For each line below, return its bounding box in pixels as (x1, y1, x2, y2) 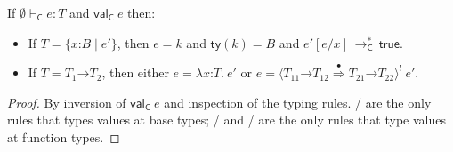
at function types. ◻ (7, 127, 120, 146)
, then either (101, 63, 169, 82)
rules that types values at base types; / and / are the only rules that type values (7, 110, 446, 129)
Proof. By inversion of (7, 92, 126, 111)
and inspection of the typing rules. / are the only (164, 92, 432, 111)
